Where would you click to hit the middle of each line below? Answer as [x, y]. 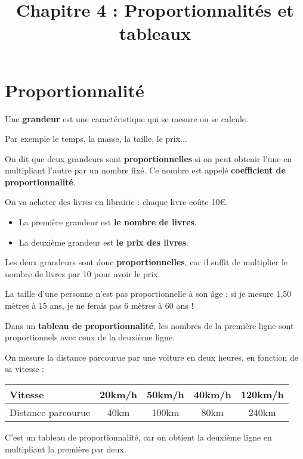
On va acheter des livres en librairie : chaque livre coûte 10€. [116, 202]
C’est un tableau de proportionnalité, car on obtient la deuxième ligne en [138, 437]
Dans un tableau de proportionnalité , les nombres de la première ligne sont [149, 325]
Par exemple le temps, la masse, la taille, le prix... [96, 139]
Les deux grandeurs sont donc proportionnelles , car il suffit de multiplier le [146, 262]
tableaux [155, 33]
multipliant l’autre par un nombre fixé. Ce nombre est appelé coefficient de [145, 170]
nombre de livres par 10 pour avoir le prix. [83, 273]
